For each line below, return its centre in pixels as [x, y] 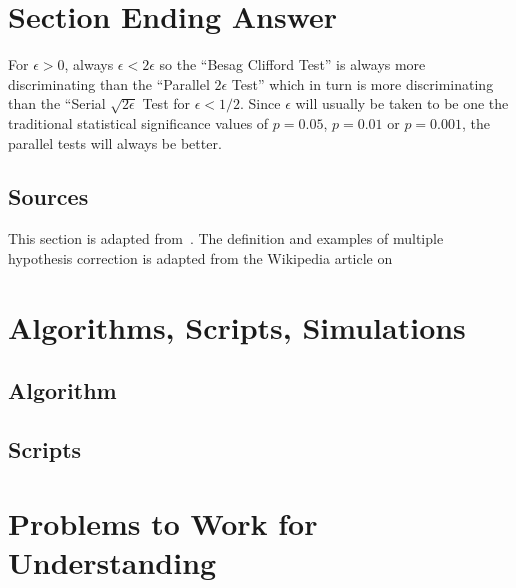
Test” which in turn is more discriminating [362, 83]
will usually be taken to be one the [402, 103]
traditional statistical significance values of [138, 122]
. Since [260, 103]
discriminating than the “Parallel [109, 83]
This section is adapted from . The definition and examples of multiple [226, 238]
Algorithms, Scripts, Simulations [237, 326]
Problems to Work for [163, 522]
